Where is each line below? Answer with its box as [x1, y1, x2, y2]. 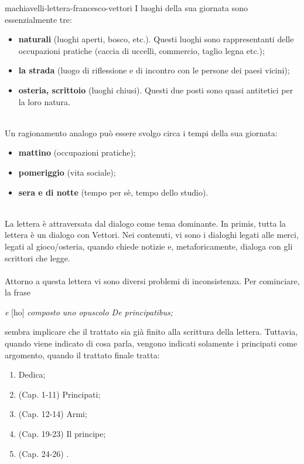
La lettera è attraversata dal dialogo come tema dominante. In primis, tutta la [5, 217, 286, 229]
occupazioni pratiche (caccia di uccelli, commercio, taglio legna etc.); [18, 44, 265, 56]
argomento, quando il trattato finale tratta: [5, 348, 160, 361]
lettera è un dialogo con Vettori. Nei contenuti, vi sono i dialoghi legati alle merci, [5, 228, 299, 241]
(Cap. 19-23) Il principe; [18, 428, 106, 440]
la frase [5, 286, 31, 298]
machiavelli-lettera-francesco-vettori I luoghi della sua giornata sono [5, 2, 248, 14]
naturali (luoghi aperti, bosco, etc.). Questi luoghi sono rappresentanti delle [18, 33, 294, 45]
